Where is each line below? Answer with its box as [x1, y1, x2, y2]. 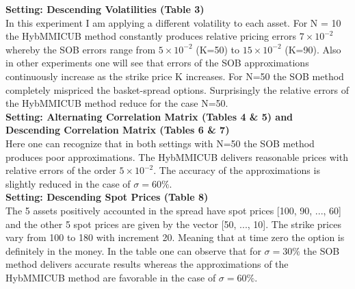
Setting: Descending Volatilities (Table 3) [5, 2, 205, 16]
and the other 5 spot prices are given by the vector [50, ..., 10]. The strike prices [5, 216, 341, 231]
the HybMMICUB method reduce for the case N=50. [5, 96, 228, 110]
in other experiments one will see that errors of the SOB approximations [5, 55, 309, 70]
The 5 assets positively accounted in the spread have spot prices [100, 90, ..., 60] [5, 203, 341, 217]
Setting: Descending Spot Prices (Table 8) [5, 190, 209, 204]
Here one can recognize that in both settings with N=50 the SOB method [5, 136, 315, 150]
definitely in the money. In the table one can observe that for [5, 243, 261, 257]
